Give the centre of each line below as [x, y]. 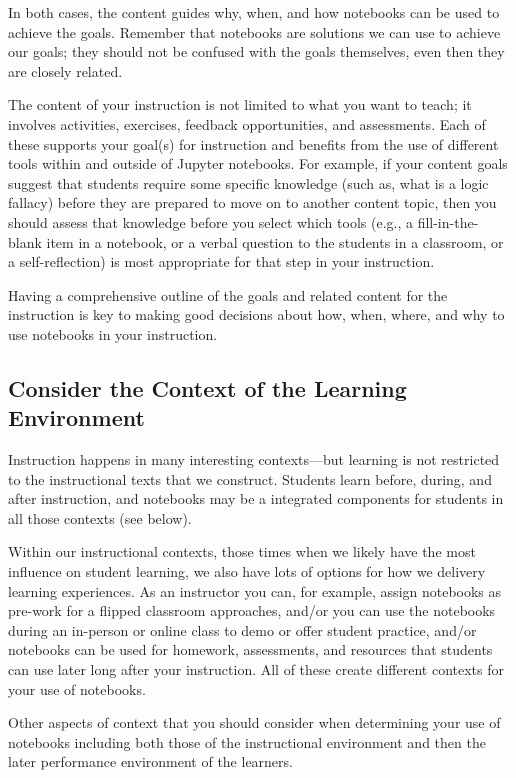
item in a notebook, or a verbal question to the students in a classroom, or [275, 241]
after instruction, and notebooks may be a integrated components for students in [256, 498]
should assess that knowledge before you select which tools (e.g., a [210, 221]
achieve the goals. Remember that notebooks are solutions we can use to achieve [254, 31]
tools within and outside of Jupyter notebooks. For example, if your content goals [258, 163]
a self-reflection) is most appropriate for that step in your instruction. [221, 261]
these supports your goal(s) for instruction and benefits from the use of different [253, 143]
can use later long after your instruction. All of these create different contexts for [256, 669]
